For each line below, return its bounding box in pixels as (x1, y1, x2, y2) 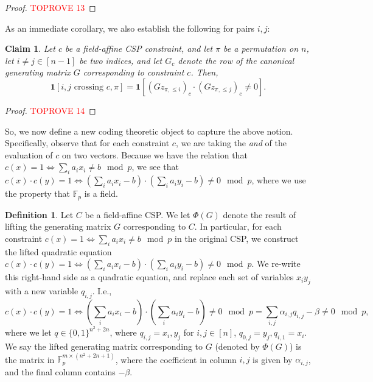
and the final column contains (5, 365, 116, 378)
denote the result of (223, 208, 296, 221)
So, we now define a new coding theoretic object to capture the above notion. (5, 124, 293, 137)
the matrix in (5, 353, 55, 366)
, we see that (131, 160, 179, 173)
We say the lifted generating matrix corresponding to (5, 339, 203, 352)
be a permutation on (223, 42, 299, 55)
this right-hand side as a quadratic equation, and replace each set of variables (5, 271, 294, 283)
